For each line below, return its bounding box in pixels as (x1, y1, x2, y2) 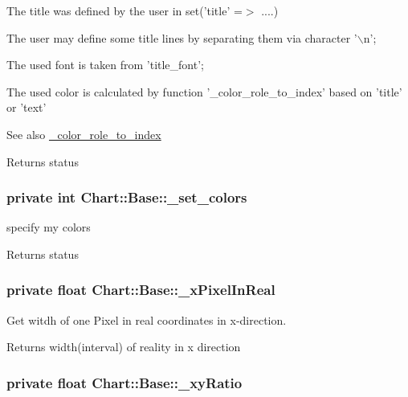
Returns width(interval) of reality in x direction (6, 338, 241, 355)
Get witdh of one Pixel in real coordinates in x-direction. (6, 311, 287, 328)
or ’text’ (6, 99, 47, 116)
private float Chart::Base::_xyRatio (6, 372, 243, 392)
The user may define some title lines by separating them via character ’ (6, 29, 357, 46)
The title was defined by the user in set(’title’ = (6, 2, 243, 18)
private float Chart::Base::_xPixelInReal (6, 280, 275, 300)
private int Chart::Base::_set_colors (6, 187, 247, 207)
